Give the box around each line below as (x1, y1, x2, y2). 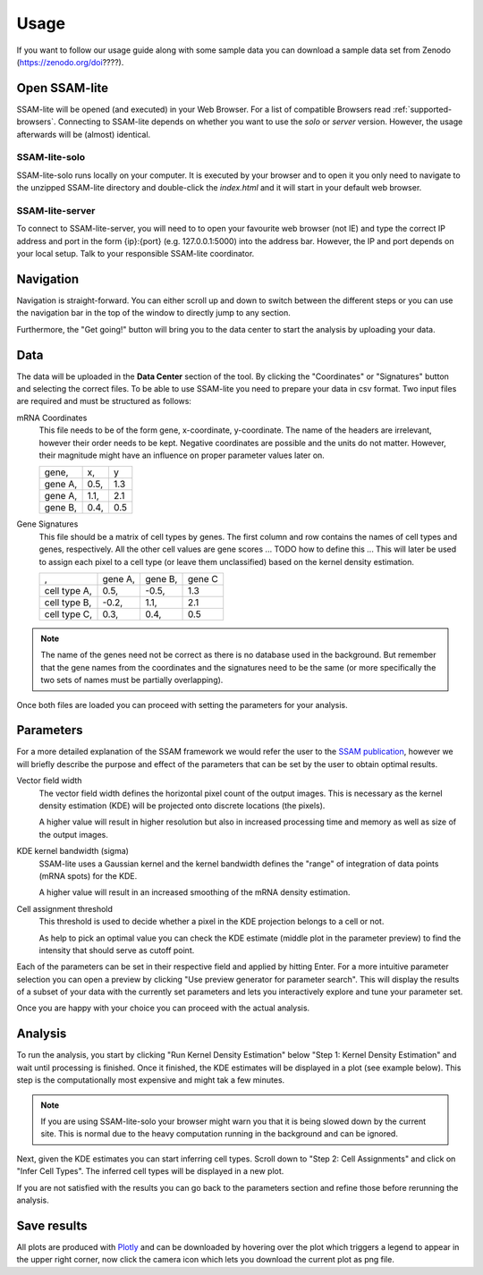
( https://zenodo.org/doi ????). (16, 56, 124, 67)
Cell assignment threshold (16, 903, 114, 914)
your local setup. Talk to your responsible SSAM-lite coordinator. (16, 249, 255, 259)
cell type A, (44, 584, 93, 596)
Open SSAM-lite (16, 80, 109, 96)
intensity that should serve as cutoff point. (38, 944, 195, 956)
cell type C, (44, 608, 93, 621)
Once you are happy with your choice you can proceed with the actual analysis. (16, 1002, 310, 1014)
